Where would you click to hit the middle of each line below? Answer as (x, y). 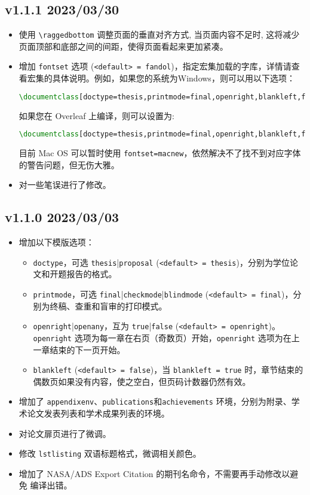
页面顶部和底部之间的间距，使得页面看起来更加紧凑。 (123, 46)
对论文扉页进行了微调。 (65, 433)
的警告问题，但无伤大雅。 (69, 164)
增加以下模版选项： (56, 242)
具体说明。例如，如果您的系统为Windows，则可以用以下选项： (174, 78)
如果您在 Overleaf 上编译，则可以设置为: (96, 115)
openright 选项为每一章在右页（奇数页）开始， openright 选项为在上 (166, 337)
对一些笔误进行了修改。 (65, 185)
